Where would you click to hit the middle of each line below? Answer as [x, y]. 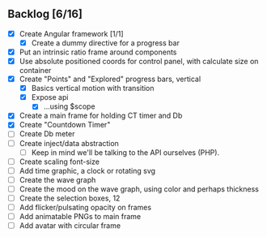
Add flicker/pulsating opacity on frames [85, 207]
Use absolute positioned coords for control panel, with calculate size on [139, 61]
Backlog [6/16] [45, 14]
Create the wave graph [57, 179]
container [35, 71]
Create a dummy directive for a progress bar [105, 43]
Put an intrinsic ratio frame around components [98, 52]
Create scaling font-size [59, 162]
